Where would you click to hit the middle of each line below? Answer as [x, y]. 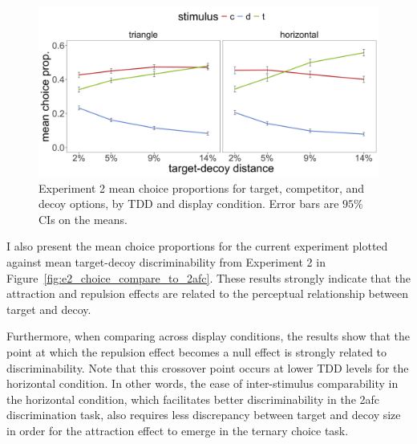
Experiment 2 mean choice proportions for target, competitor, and [202, 187]
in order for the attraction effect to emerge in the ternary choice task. [178, 430]
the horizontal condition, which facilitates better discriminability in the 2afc [193, 399]
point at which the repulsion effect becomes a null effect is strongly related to [197, 351]
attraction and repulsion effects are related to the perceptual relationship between [207, 293]
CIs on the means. [83, 219]
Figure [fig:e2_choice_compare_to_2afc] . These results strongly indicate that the [208, 277]
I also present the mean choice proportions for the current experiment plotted [197, 246]
